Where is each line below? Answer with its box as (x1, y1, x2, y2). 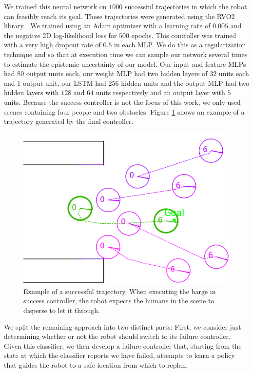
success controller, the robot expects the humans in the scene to (23, 295, 214, 306)
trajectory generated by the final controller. (4, 116, 134, 126)
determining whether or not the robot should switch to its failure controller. (4, 331, 231, 341)
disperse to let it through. (23, 305, 100, 315)
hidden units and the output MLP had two (121, 78, 250, 88)
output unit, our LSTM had (22, 78, 106, 88)
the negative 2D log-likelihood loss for (4, 30, 117, 40)
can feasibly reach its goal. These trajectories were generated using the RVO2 (4, 11, 235, 21)
